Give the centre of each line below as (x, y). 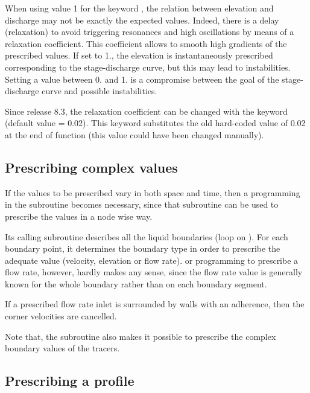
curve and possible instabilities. (100, 91)
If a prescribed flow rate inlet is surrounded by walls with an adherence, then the (155, 304)
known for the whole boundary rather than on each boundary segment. (136, 283)
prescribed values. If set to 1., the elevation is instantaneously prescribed (139, 55)
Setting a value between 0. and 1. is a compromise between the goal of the (142, 79)
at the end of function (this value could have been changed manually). (134, 134)
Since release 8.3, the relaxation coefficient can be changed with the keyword (146, 111)
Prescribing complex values (91, 167)
